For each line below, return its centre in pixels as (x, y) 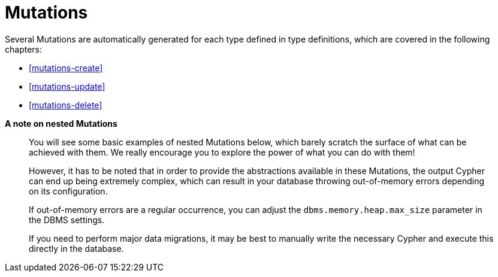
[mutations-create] (66, 68)
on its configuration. (68, 191)
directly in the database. (76, 248)
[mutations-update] (67, 86)
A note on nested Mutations (61, 123)
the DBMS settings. (67, 220)
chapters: (24, 49)
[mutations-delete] (66, 105)
